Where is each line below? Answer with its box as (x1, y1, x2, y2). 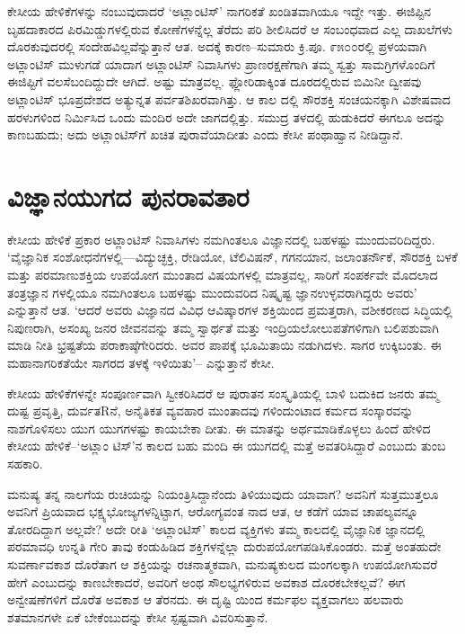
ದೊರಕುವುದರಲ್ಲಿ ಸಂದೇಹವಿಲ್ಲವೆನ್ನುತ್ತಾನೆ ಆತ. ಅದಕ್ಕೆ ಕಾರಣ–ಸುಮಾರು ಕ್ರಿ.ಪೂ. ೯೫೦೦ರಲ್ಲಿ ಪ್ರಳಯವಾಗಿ (7, 37, 427, 56)
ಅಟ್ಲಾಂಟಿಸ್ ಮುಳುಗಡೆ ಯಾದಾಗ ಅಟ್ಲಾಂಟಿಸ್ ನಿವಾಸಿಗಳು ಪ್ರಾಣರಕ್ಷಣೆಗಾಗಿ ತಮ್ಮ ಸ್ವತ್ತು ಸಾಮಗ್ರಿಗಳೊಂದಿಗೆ (7, 54, 435, 73)
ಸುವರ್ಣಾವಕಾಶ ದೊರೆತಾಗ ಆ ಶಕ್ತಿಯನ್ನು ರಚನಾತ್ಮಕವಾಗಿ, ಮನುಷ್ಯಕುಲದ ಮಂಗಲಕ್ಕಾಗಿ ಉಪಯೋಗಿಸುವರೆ (7, 554, 438, 573)
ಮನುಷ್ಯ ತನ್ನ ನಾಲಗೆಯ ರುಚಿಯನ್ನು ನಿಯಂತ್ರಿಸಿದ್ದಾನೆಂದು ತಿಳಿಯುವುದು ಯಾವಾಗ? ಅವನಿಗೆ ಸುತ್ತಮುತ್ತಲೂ (7, 484, 439, 503)
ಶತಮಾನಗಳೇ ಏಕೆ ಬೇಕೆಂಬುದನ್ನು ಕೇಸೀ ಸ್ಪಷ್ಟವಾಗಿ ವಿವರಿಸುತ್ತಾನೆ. (7, 607, 268, 626)
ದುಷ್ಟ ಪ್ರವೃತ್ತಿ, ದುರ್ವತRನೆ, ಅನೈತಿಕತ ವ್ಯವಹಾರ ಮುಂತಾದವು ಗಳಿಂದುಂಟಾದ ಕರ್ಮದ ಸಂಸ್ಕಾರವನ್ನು (7, 401, 414, 420)
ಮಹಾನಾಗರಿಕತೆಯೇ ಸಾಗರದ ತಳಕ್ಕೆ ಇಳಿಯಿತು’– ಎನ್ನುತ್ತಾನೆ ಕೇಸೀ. (7, 353, 275, 372)
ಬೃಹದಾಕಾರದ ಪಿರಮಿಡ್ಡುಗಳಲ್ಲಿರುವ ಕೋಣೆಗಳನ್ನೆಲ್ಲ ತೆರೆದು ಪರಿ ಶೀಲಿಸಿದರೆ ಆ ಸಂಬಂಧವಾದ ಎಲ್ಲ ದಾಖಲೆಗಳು (7, 19, 452, 38)
